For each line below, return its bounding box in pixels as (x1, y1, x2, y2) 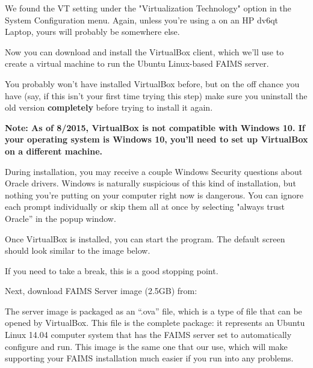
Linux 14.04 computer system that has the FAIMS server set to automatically (5, 328, 292, 341)
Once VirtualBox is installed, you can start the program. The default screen (5, 232, 285, 245)
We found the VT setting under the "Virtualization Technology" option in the (5, 2, 291, 14)
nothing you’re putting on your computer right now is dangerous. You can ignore (5, 188, 303, 201)
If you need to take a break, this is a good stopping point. (5, 264, 218, 277)
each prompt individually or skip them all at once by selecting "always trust (5, 200, 285, 213)
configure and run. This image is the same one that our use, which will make (5, 340, 288, 352)
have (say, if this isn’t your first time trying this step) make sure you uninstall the (5, 89, 308, 102)
